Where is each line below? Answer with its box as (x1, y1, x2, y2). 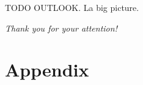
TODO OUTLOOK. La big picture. (5, 1, 139, 13)
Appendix (5, 57, 89, 82)
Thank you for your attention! (5, 21, 117, 34)
